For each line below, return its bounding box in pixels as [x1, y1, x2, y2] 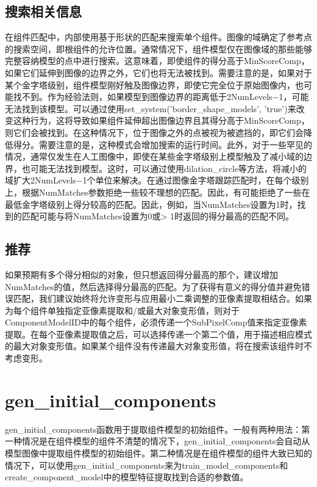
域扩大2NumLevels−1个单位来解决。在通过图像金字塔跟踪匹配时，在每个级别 [5, 174, 309, 187]
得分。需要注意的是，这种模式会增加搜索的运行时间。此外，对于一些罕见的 [13, 138, 312, 151]
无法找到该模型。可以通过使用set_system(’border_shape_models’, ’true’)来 [5, 102, 296, 115]
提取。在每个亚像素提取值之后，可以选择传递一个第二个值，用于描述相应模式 [5, 327, 312, 340]
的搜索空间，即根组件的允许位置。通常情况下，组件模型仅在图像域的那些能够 [5, 42, 312, 55]
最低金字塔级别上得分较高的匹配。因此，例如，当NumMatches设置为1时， [5, 197, 297, 210]
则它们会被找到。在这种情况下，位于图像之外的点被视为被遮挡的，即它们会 [5, 126, 304, 138]
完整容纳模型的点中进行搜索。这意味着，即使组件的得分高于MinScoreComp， [5, 54, 310, 67]
